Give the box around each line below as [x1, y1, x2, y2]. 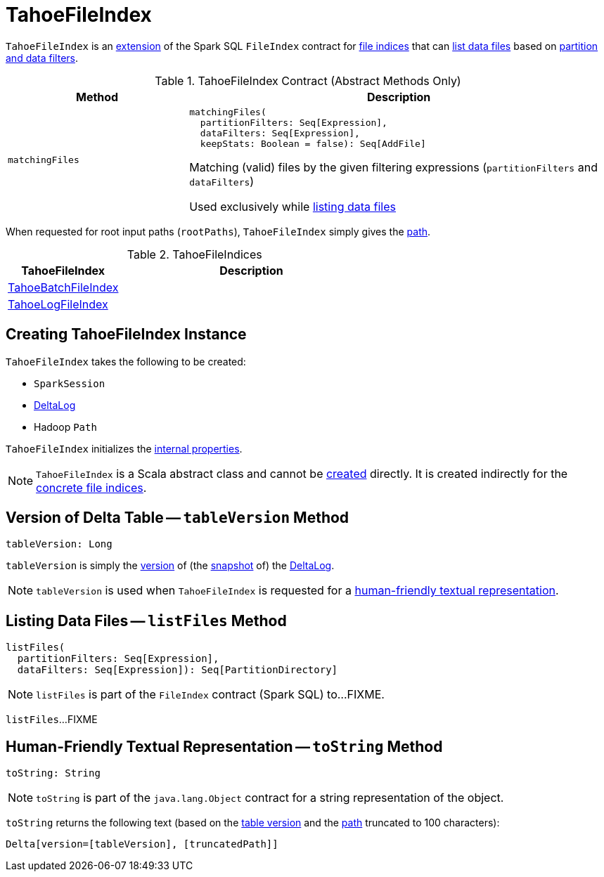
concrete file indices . [36, 480, 147, 495]
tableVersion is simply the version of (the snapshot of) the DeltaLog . [6, 559, 335, 572]
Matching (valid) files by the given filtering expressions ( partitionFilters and [189, 160, 598, 174]
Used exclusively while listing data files [189, 199, 396, 214]
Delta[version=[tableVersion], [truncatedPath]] [6, 838, 278, 850]
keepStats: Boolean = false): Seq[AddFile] [200, 138, 426, 149]
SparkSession [34, 377, 105, 389]
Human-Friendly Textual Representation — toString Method [6, 737, 443, 755]
